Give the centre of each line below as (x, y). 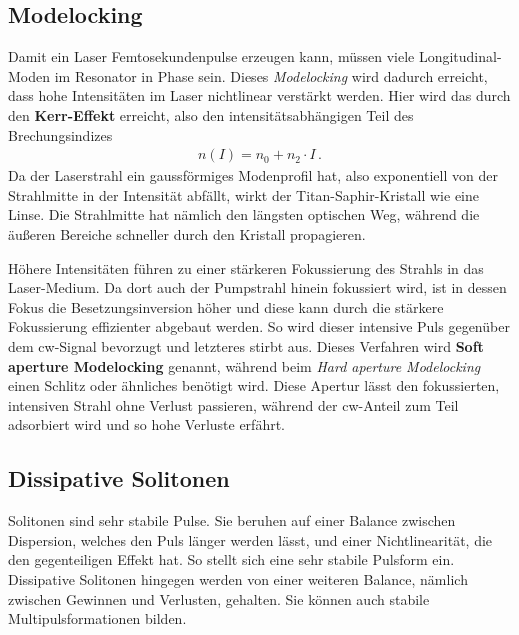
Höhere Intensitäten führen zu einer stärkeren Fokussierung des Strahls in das (246, 267)
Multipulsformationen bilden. (97, 618)
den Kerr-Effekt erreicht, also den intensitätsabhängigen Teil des (211, 114)
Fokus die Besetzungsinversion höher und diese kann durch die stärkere (226, 306)
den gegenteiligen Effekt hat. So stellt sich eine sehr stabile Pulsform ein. (231, 559)
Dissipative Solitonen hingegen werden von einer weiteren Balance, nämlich (238, 578)
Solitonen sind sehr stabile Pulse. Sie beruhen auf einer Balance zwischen (232, 520)
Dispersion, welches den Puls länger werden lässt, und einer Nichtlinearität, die (250, 539)
